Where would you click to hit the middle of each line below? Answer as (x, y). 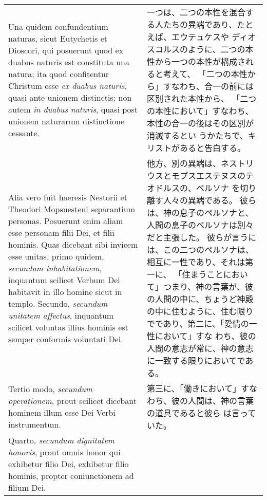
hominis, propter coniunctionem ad (71, 476)
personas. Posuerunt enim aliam (66, 220)
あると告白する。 (212, 148)
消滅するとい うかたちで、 (197, 135)
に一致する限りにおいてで (196, 360)
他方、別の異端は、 (184, 163)
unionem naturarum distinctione (66, 121)
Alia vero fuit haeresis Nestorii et (68, 197)
